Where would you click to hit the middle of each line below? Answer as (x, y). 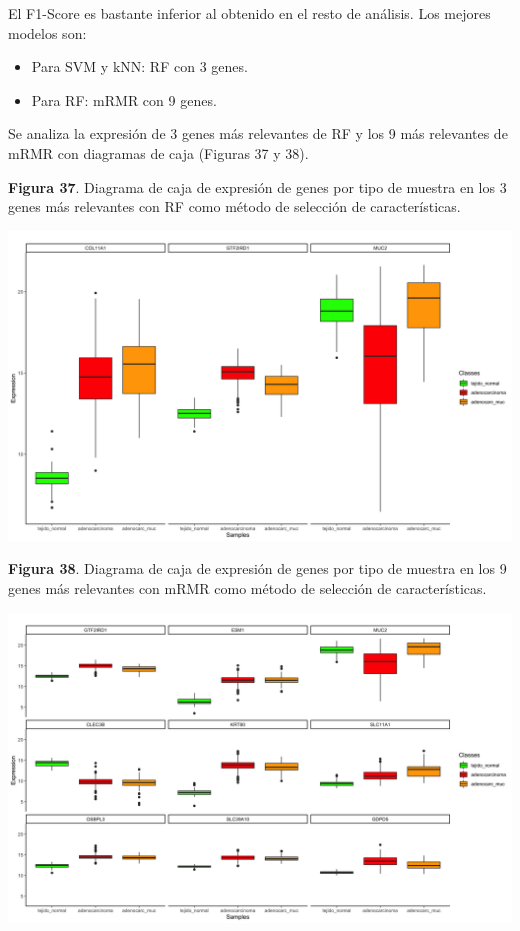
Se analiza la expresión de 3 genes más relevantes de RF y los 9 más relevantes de (258, 133)
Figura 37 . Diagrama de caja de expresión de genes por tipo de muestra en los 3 (257, 186)
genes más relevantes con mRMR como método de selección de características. (247, 588)
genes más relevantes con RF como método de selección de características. (234, 206)
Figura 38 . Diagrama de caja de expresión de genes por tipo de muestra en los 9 (257, 568)
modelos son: (47, 32)
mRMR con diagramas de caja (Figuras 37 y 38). (158, 152)
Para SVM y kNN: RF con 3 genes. (139, 66)
